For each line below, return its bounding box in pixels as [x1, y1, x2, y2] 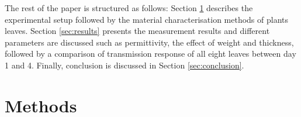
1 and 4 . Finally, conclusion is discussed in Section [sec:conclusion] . [5, 58, 244, 71]
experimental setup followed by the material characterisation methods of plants [5, 13, 289, 25]
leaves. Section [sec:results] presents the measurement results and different [5, 25, 270, 37]
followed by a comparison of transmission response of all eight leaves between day [5, 47, 296, 60]
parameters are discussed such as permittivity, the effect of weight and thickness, [5, 36, 294, 48]
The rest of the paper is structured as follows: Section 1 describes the [5, 2, 253, 13]
